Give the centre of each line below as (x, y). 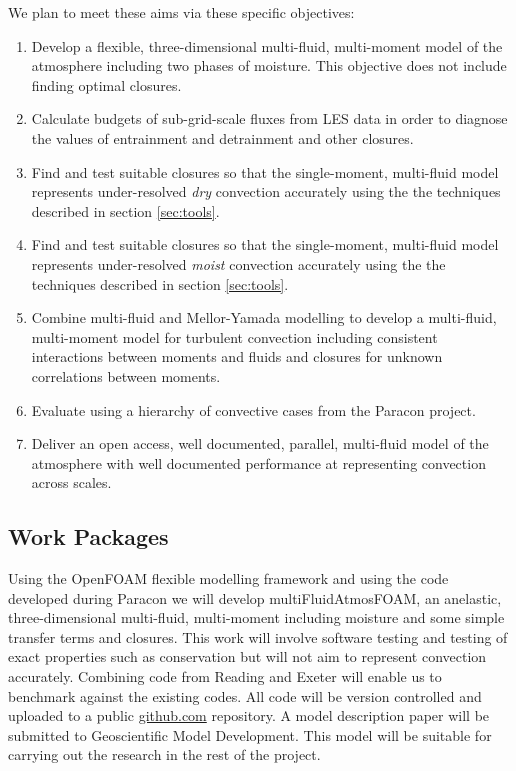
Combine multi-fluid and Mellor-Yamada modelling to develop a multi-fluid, (264, 317)
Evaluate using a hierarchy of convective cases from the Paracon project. (253, 409)
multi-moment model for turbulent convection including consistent (234, 336)
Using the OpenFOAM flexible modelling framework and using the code (228, 578)
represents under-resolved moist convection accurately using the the (238, 263)
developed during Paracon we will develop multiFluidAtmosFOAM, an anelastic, (255, 597)
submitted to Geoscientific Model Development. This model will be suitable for (250, 734)
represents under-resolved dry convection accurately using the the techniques (266, 191)
